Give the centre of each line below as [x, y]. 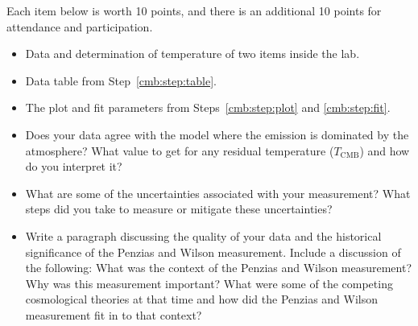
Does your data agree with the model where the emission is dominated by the [217, 134]
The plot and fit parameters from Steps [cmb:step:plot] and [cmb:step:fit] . [208, 107]
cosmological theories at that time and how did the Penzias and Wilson [202, 299]
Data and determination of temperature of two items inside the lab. [192, 54]
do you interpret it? [74, 166]
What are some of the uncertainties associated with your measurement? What [218, 193]
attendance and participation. [80, 26]
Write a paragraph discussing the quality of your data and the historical [203, 235]
